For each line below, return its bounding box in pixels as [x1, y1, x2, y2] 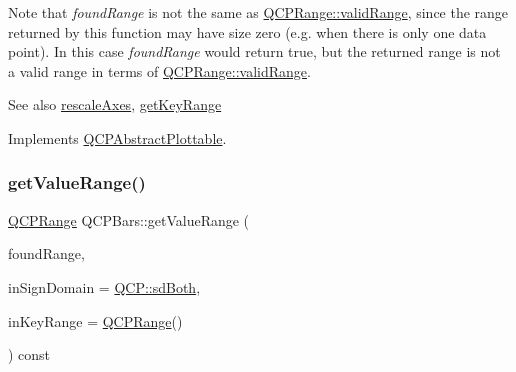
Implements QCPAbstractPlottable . [8, 127, 227, 148]
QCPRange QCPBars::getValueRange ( [8, 209, 250, 230]
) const [8, 344, 51, 365]
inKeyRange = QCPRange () [8, 310, 183, 331]
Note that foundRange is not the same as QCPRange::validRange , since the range [8, 2, 509, 22]
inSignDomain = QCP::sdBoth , [8, 276, 201, 297]
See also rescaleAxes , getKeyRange [8, 94, 222, 115]
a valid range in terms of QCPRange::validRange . [8, 60, 311, 81]
